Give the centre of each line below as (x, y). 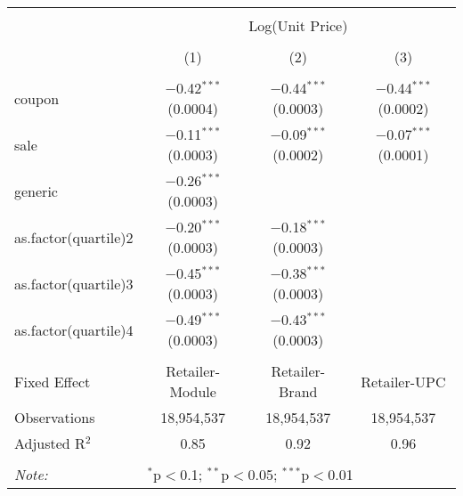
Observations (55, 417)
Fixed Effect (53, 381)
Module (193, 391)
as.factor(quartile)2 (74, 237)
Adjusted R (50, 443)
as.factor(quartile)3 (74, 283)
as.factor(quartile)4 (74, 329)
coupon (37, 98)
